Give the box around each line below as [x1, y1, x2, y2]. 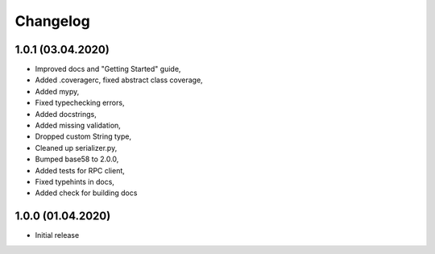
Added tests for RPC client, [35, 165, 125, 175]
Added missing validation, [35, 121, 121, 131]
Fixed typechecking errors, [35, 98, 125, 108]
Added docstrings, [35, 109, 97, 119]
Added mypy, [35, 86, 80, 96]
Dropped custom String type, [35, 131, 132, 141]
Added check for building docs [35, 188, 138, 198]
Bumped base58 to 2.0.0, [35, 154, 119, 164]
